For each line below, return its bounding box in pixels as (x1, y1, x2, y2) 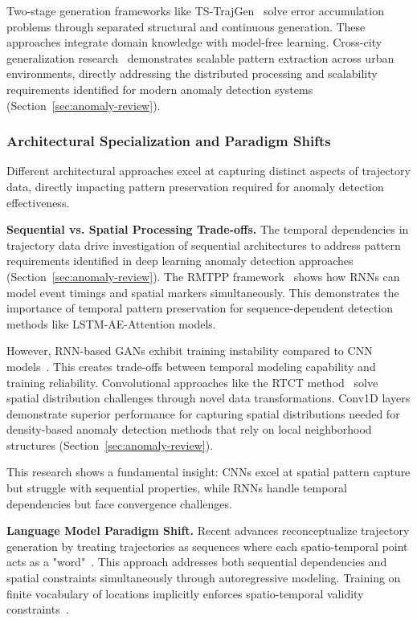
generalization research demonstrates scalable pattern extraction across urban (6, 49, 395, 66)
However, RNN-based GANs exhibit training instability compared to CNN (6, 342, 373, 359)
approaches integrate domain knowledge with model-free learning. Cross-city (6, 34, 382, 51)
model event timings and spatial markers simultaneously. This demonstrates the (6, 283, 399, 300)
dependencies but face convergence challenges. (6, 495, 232, 512)
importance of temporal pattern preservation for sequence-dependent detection (6, 300, 394, 316)
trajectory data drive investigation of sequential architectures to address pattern (6, 236, 401, 253)
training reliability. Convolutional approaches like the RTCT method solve (6, 373, 378, 390)
